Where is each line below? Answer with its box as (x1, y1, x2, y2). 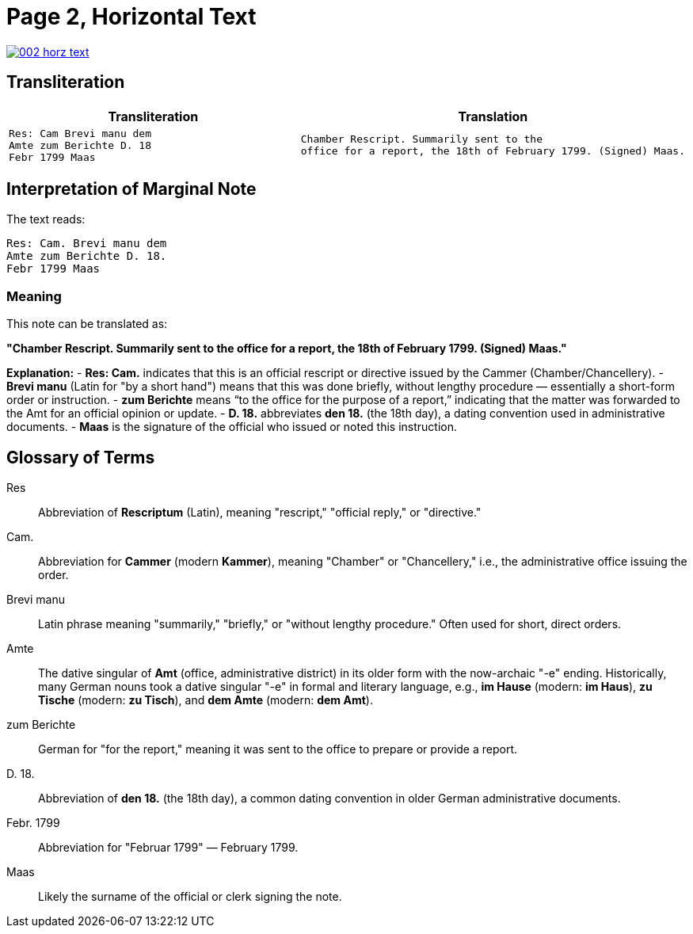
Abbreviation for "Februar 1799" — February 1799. (38, 841, 299, 855)
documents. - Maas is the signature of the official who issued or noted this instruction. (6, 420, 458, 434)
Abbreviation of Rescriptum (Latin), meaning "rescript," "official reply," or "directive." (38, 505, 482, 520)
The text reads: (6, 212, 86, 227)
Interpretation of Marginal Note (6, 179, 257, 200)
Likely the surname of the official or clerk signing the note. (38, 890, 342, 904)
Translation (458, 108, 528, 124)
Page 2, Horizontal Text (6, 3, 257, 30)
